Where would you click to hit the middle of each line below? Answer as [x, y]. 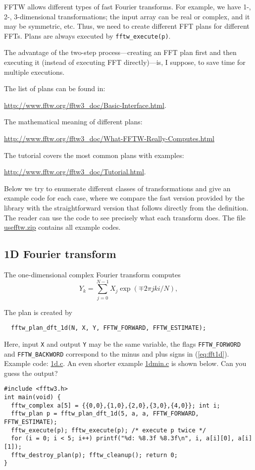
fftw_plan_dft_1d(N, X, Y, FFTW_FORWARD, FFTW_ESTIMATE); [109, 328]
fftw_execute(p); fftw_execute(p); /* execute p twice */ [109, 430]
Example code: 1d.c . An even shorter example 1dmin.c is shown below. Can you [125, 363]
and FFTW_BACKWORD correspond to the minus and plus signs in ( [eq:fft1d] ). [117, 353]
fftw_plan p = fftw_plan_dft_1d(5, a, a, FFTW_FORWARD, [105, 414]
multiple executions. [34, 72]
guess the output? [31, 373]
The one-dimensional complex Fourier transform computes [92, 274]
